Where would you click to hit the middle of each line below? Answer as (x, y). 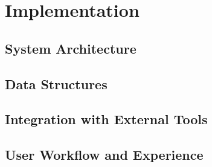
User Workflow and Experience (104, 155)
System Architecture (71, 48)
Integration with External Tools (106, 119)
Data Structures (56, 83)
